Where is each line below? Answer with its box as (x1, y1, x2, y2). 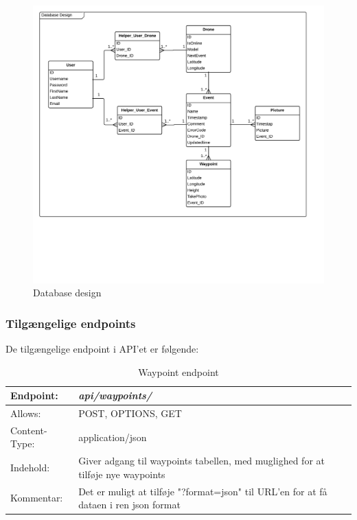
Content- (10, 423, 47, 437)
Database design (33, 285, 102, 300)
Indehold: (10, 460, 50, 475)
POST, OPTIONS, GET (78, 405, 182, 420)
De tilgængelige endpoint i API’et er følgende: (5, 341, 199, 355)
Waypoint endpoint (138, 364, 219, 379)
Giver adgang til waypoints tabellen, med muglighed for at (78, 453, 325, 468)
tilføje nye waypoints (78, 466, 165, 481)
